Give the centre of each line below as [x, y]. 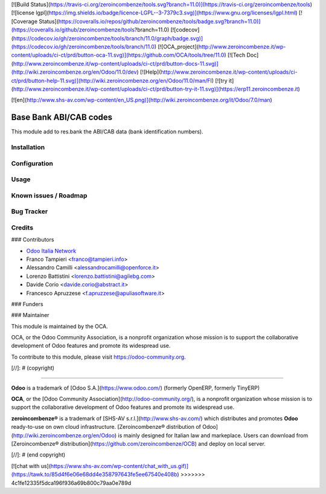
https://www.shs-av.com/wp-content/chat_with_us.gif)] [120, 466]
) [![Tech [235, 55]
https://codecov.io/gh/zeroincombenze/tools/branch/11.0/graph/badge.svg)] [108, 38]
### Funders [27, 304]
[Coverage [24, 21]
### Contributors [33, 240]
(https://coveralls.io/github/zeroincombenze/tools [73, 30]
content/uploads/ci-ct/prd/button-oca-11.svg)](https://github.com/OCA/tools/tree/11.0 [118, 55]
